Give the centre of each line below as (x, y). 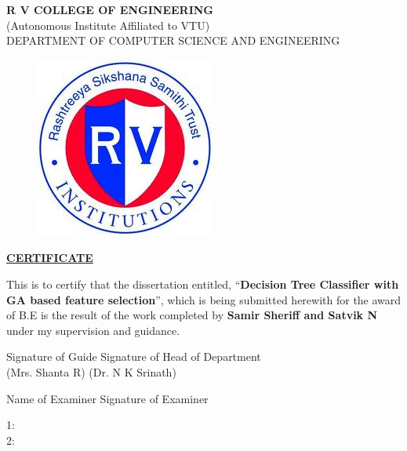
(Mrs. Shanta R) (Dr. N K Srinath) (91, 371)
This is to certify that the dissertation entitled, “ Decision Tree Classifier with (203, 284)
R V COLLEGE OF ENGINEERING (110, 9)
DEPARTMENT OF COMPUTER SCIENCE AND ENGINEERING (173, 40)
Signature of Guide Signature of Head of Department (134, 356)
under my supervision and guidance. (93, 330)
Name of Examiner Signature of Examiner (107, 398)
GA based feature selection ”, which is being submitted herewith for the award (204, 299)
